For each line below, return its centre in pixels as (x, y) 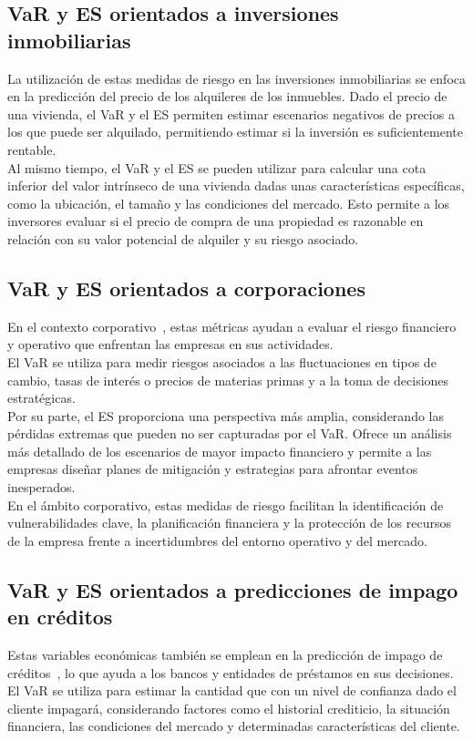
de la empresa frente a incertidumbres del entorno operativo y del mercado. (217, 540)
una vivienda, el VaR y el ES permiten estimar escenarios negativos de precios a (231, 113)
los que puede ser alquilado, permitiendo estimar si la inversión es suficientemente (235, 132)
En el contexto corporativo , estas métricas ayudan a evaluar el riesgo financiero (232, 326)
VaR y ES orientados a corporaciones (186, 288)
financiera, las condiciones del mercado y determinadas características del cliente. (234, 726)
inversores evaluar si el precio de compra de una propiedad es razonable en (216, 221)
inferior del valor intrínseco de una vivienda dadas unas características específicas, (236, 185)
